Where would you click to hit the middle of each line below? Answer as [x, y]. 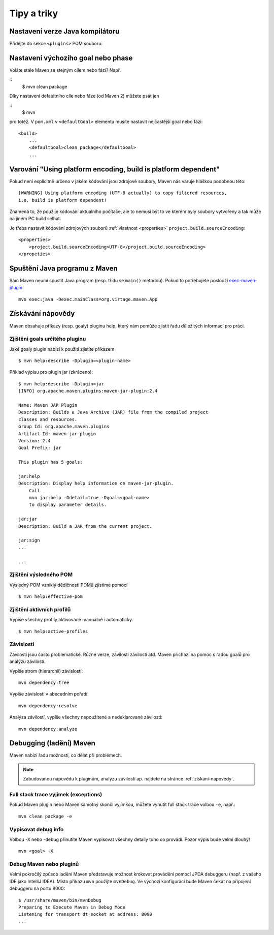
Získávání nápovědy [42, 313]
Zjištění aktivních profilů [40, 609]
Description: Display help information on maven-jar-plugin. [96, 484]
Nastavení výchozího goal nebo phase [71, 58]
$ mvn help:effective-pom [51, 597]
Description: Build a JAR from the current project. [85, 526]
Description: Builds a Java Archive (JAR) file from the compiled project [113, 412]
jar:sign [29, 540]
